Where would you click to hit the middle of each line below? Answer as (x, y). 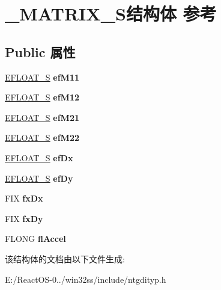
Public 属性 (40, 51)
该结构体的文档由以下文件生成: (65, 258)
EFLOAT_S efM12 (42, 97)
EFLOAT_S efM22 (42, 137)
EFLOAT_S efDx (39, 157)
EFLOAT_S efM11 (42, 77)
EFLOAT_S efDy (39, 178)
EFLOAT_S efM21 (42, 117)
